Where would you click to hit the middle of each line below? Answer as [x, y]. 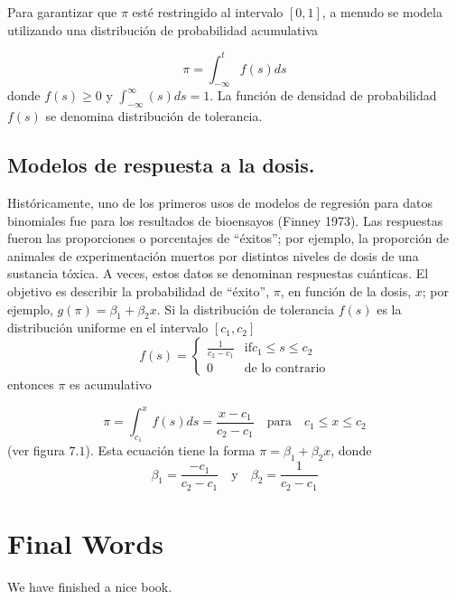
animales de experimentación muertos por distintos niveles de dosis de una [213, 255]
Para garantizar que [62, 12]
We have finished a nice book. [90, 586]
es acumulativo [111, 384]
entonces [31, 384]
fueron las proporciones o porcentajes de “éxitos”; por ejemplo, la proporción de [228, 238]
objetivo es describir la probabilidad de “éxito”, [139, 291]
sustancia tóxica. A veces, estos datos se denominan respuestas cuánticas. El [218, 273]
